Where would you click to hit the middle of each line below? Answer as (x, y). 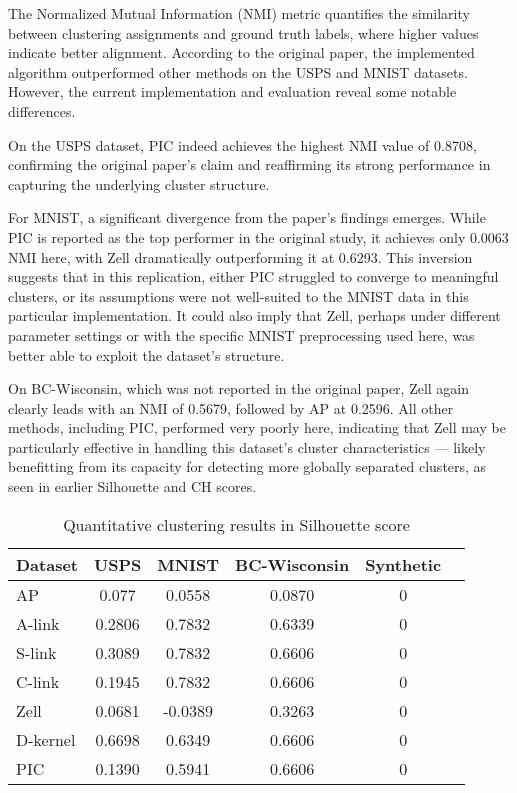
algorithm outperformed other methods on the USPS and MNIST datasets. (238, 71)
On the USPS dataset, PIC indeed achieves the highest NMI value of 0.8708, (242, 144)
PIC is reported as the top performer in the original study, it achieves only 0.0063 (258, 236)
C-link (38, 681)
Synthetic (403, 564)
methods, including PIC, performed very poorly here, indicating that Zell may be (257, 427)
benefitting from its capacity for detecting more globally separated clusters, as (247, 466)
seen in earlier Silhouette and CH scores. (132, 486)
